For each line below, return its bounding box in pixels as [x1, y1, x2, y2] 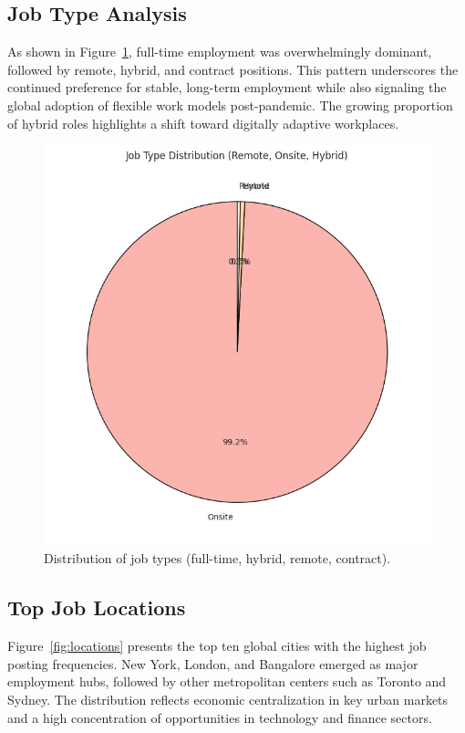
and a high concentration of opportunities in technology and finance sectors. [7, 707, 432, 727]
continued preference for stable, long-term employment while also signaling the [7, 78, 447, 97]
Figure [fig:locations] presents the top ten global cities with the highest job [7, 636, 427, 655]
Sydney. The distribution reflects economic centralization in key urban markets [7, 689, 449, 708]
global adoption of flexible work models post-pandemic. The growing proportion [7, 95, 453, 114]
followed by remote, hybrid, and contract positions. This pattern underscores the [7, 59, 459, 79]
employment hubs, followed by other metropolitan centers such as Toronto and [7, 672, 447, 691]
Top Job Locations [7, 593, 186, 622]
